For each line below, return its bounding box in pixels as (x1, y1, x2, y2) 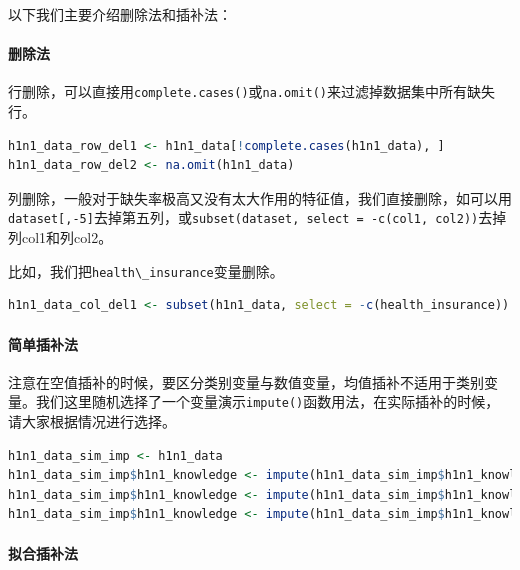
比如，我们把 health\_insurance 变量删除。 (8, 260, 284, 281)
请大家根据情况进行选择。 (8, 410, 176, 431)
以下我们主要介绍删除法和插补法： (8, 4, 232, 24)
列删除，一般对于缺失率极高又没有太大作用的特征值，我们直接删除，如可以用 (8, 187, 512, 208)
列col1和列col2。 (8, 227, 113, 248)
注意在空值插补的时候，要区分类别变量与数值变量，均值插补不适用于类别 (8, 371, 484, 392)
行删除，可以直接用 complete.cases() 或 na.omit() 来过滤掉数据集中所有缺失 (8, 81, 495, 102)
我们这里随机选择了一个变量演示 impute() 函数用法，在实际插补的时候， (35, 391, 500, 412)
